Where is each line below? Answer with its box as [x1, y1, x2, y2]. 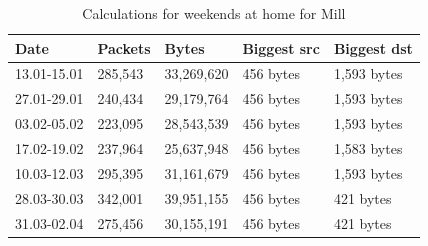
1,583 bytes [333, 137, 403, 158]
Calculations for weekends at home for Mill [82, 3, 346, 23]
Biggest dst [333, 37, 413, 58]
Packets [97, 37, 151, 58]
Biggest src [242, 37, 320, 58]
